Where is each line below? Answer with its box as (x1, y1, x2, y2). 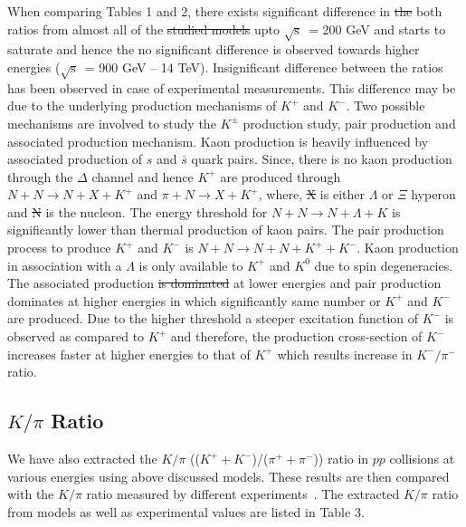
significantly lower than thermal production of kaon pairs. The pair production (7, 220, 444, 239)
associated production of (7, 149, 143, 168)
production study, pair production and (243, 113, 456, 132)
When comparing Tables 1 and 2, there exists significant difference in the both (7, 2, 442, 20)
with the (7, 484, 54, 503)
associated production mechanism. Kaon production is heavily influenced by (7, 131, 429, 150)
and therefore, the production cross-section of (170, 327, 423, 346)
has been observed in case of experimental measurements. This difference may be (7, 78, 456, 97)
